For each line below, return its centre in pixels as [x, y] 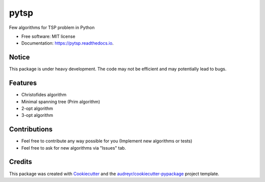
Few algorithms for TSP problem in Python [52, 27]
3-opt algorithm [37, 115]
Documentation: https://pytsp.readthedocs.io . [67, 43]
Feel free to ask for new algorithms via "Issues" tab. [74, 148]
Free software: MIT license [48, 36]
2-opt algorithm [37, 108]
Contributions [31, 129]
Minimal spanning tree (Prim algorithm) [61, 102]
